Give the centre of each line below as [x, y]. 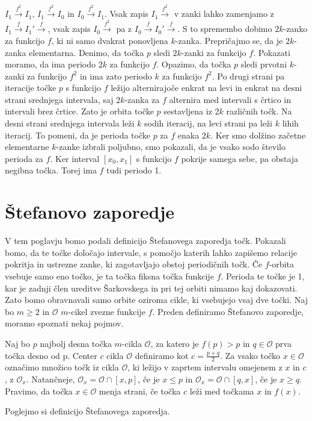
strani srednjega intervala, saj [59, 99]
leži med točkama [222, 391]
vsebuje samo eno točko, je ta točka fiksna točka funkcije [109, 276]
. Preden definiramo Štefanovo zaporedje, [228, 311]
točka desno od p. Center [51, 355]
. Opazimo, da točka [194, 64]
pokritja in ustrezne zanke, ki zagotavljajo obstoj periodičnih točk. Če [134, 264]
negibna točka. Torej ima [51, 170]
